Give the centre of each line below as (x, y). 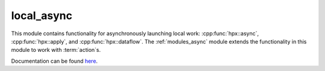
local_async (42, 16)
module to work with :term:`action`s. (56, 50)
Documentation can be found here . (54, 61)
